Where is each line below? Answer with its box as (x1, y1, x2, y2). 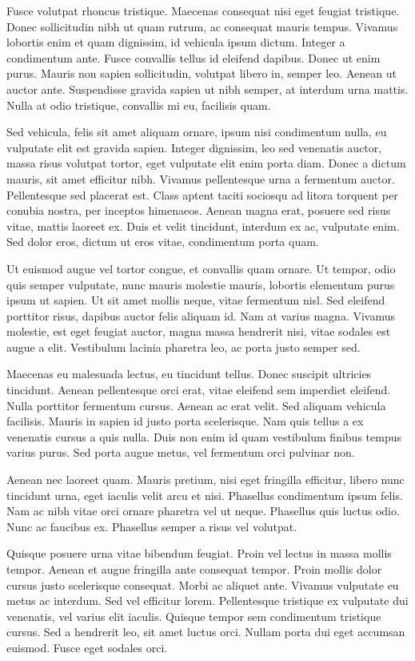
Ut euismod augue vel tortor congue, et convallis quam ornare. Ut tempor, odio (6, 260, 396, 276)
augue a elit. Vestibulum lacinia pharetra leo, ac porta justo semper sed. (6, 338, 361, 355)
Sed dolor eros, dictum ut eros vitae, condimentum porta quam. (6, 233, 319, 250)
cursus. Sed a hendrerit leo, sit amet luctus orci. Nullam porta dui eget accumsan (6, 623, 405, 640)
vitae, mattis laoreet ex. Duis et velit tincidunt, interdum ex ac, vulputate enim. (6, 217, 400, 234)
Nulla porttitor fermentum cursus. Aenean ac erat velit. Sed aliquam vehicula (6, 397, 386, 413)
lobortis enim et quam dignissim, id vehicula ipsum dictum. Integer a (6, 34, 345, 50)
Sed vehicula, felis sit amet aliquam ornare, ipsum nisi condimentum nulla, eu (6, 123, 387, 140)
